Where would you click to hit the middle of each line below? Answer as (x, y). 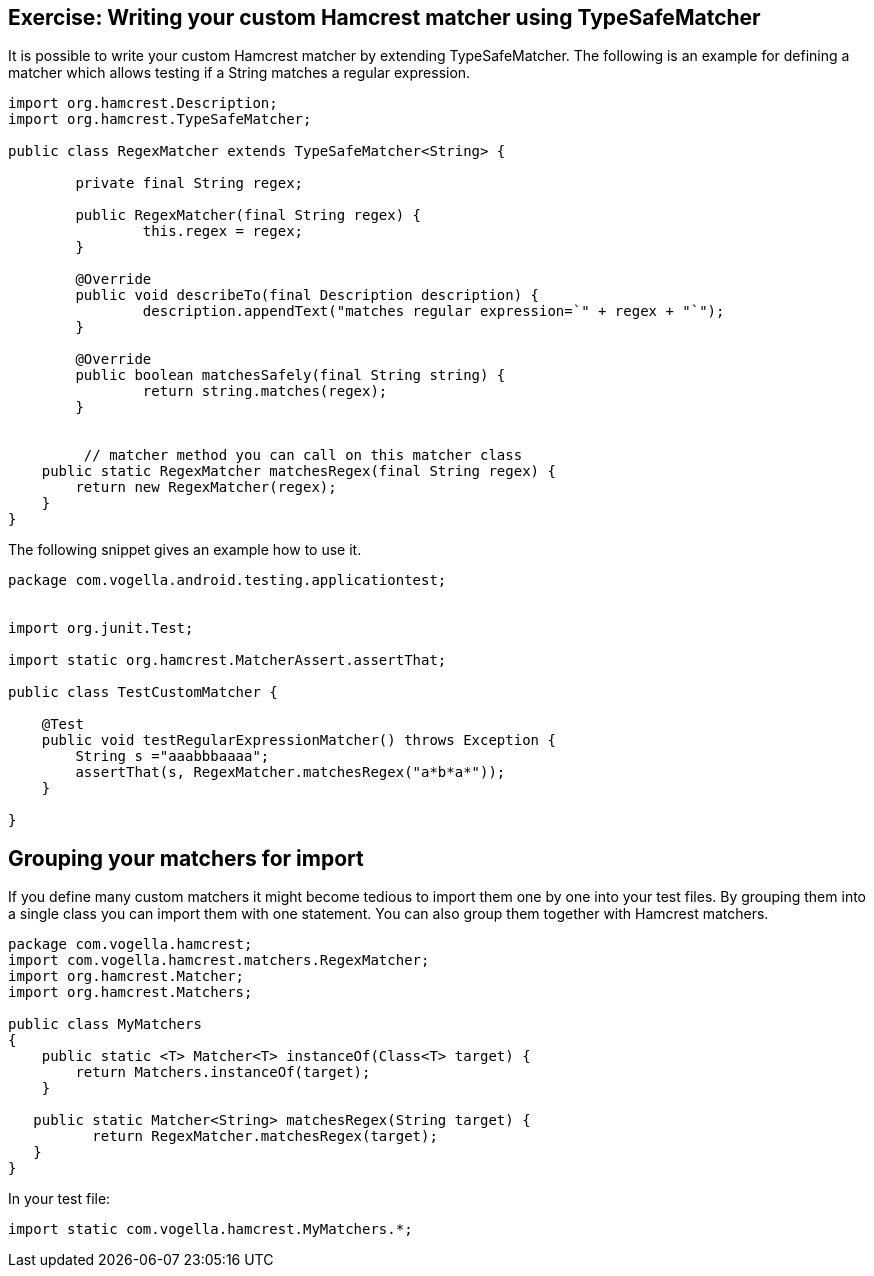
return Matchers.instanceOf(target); (223, 1072)
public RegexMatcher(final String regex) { (248, 215)
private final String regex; (189, 183)
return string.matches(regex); (265, 391)
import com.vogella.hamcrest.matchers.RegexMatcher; (219, 960)
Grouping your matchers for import (186, 858)
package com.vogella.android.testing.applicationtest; (227, 580)
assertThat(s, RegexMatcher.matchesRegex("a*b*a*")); (290, 772)
